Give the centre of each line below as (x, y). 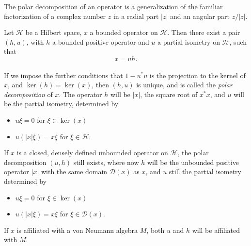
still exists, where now (106, 162)
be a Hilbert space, (54, 32)
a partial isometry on (189, 41)
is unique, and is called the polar (184, 85)
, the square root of (169, 94)
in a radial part (136, 16)
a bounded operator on (124, 32)
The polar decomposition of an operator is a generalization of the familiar (113, 6)
